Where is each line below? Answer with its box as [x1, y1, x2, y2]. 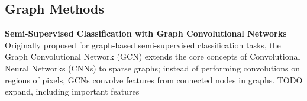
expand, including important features [5, 85, 140, 97]
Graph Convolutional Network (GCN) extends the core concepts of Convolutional [5, 50, 300, 63]
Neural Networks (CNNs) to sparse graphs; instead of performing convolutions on [5, 61, 300, 74]
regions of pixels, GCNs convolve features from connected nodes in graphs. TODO [5, 73, 303, 86]
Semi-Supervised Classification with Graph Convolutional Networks [5, 27, 287, 40]
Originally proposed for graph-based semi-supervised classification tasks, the [5, 38, 281, 51]
